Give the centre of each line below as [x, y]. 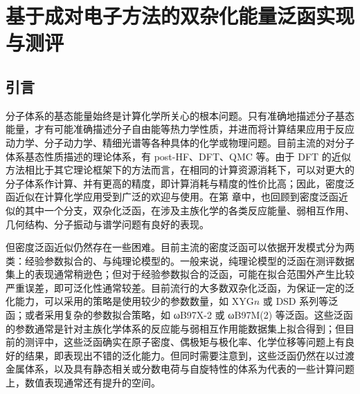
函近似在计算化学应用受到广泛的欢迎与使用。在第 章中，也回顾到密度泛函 [172, 197]
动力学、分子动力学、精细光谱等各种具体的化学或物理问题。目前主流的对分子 [180, 142]
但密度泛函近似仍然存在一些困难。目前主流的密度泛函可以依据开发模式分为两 [180, 247]
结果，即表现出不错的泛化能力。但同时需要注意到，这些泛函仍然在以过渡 [189, 355]
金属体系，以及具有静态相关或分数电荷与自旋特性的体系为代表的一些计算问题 [180, 369]
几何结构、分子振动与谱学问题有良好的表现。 [107, 224]
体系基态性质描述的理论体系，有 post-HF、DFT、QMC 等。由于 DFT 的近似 [178, 156]
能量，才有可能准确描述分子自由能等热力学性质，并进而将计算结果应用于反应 [180, 129]
